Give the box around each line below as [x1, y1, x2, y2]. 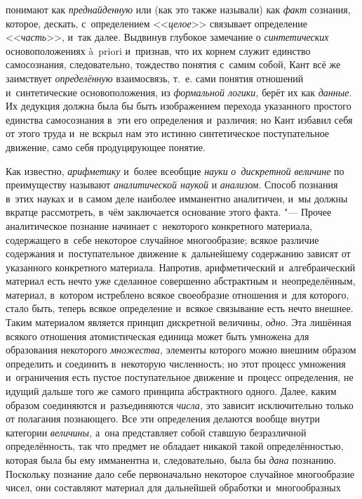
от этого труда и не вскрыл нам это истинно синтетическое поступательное [6, 126, 330, 141]
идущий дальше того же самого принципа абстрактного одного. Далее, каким [6, 384, 337, 398]
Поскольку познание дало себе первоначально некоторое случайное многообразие [6, 466, 354, 481]
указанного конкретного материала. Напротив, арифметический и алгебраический [6, 259, 356, 274]
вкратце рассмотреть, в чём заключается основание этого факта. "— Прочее [6, 205, 332, 219]
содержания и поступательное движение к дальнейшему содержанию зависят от [6, 246, 351, 261]
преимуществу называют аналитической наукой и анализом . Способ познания [6, 177, 338, 192]
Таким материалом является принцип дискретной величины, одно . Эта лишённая [6, 315, 351, 330]
